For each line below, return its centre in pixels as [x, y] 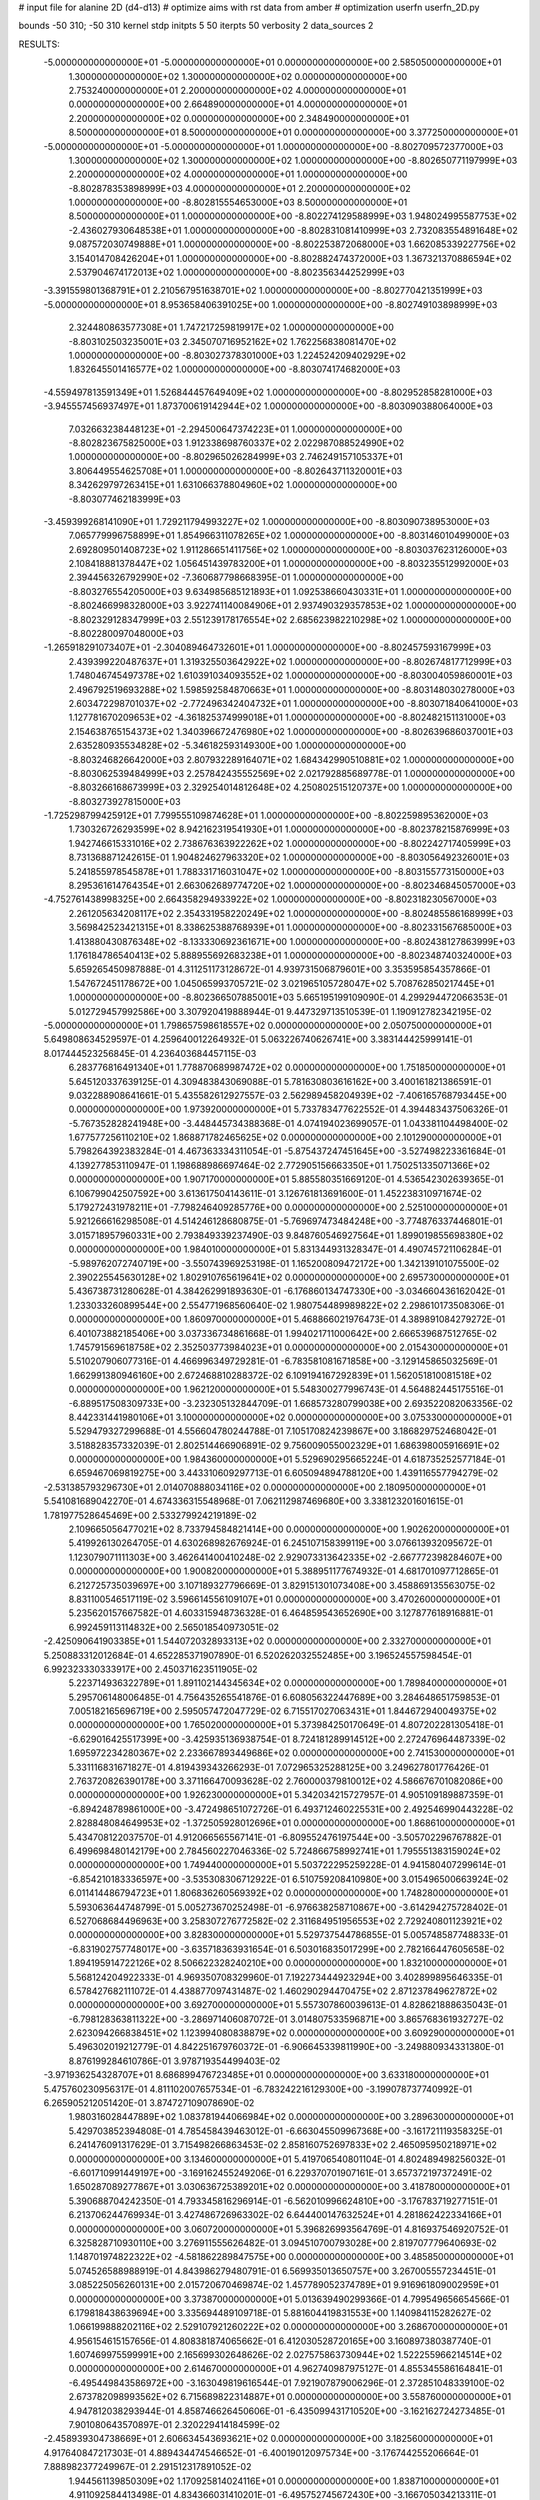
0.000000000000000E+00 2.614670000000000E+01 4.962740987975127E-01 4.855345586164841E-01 [286, 2369]
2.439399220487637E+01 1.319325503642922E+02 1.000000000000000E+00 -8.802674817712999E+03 [290, 661]
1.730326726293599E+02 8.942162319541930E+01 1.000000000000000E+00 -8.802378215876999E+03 [289, 829]
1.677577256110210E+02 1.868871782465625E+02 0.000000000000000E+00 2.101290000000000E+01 [285, 1137]
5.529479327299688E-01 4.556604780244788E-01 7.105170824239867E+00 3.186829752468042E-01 [282, 1431]
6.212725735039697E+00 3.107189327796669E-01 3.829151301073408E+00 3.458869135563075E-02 [282, 1585]
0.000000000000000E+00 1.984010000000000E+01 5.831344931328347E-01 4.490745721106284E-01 [285, 1249]
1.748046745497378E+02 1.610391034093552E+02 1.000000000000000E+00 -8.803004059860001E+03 [290, 676]
